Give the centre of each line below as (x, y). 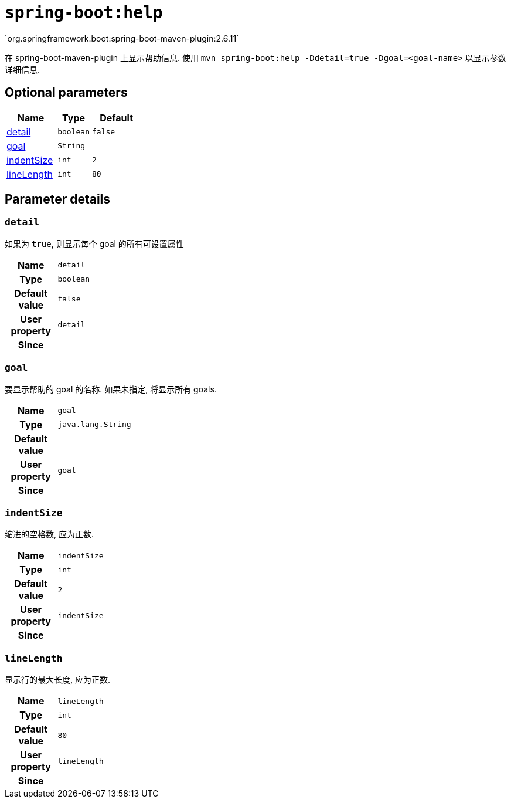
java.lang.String (94, 425)
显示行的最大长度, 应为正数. (58, 680)
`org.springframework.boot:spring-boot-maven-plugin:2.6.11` (122, 38)
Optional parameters (66, 93)
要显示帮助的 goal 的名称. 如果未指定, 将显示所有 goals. (111, 389)
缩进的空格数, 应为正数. (50, 534)
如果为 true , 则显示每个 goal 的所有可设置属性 (94, 243)
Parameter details (58, 199)
